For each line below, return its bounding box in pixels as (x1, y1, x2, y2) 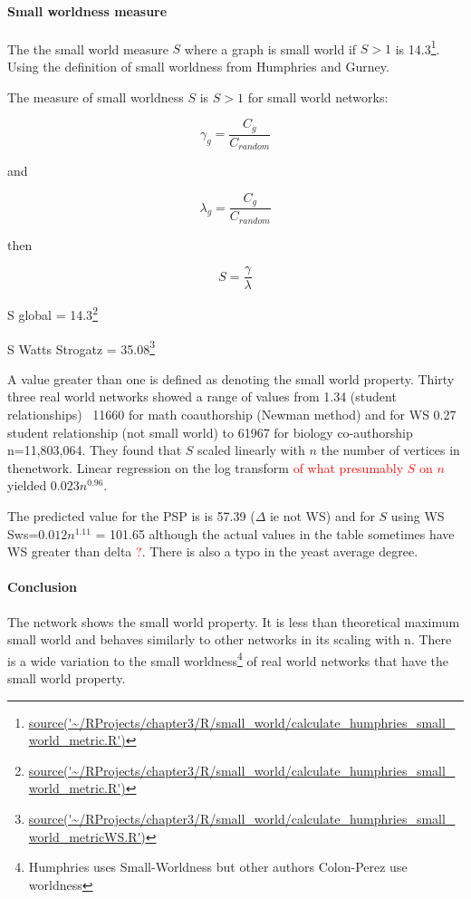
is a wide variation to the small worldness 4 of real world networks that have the (7, 648, 449, 670)
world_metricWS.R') (28, 826, 146, 846)
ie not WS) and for (269, 507, 375, 526)
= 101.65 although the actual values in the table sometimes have (95, 524, 455, 543)
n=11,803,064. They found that (7, 440, 182, 459)
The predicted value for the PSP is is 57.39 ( (7, 507, 255, 526)
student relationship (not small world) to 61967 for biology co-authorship (7, 422, 413, 441)
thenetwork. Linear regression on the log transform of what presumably (7, 458, 404, 477)
